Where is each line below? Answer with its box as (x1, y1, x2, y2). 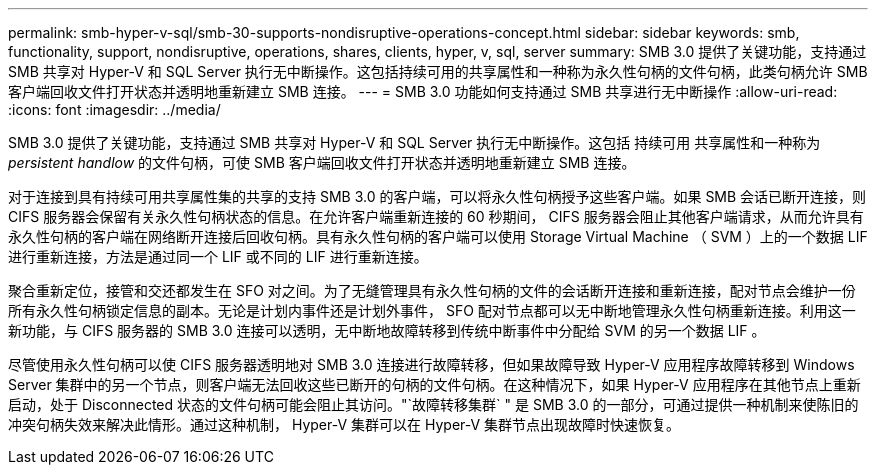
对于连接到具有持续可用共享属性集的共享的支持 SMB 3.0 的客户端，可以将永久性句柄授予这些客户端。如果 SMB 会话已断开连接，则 (8, 188, 867, 205)
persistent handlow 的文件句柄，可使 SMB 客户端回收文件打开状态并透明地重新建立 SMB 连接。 (8, 154, 636, 171)
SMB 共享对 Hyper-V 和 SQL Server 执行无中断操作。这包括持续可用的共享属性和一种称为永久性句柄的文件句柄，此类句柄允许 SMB (8, 63, 868, 80)
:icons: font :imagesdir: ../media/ (8, 101, 221, 118)
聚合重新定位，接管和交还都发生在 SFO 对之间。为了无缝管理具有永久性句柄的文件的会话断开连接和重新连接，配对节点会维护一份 (8, 282, 856, 299)
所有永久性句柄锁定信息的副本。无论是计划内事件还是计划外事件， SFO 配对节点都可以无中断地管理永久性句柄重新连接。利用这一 (8, 302, 856, 319)
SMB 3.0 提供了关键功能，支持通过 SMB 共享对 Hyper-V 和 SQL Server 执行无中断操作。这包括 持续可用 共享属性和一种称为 (8, 134, 821, 151)
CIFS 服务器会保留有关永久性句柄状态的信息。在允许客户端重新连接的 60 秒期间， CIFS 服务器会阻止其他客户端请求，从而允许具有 (8, 208, 864, 225)
